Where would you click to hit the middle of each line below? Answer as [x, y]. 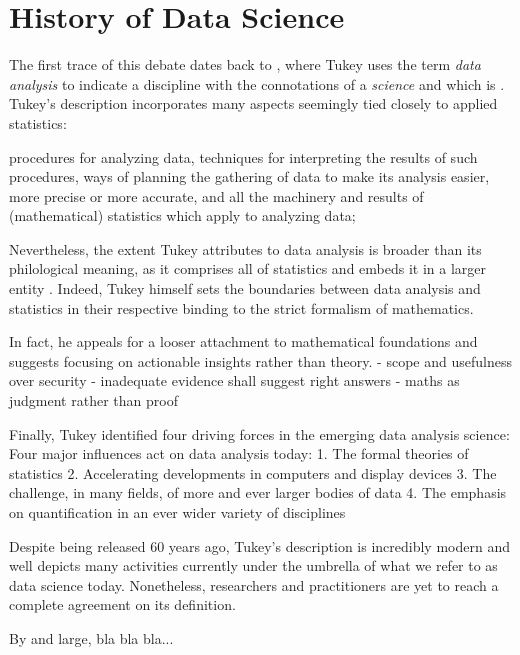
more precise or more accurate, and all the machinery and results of [216, 195]
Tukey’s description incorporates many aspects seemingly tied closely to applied [253, 103]
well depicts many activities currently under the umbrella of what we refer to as [253, 565]
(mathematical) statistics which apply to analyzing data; [182, 215]
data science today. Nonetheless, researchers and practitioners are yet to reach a [254, 584]
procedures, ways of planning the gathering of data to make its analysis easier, [249, 176]
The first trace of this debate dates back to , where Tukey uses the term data [245, 64]
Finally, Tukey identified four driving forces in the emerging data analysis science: [259, 433]
